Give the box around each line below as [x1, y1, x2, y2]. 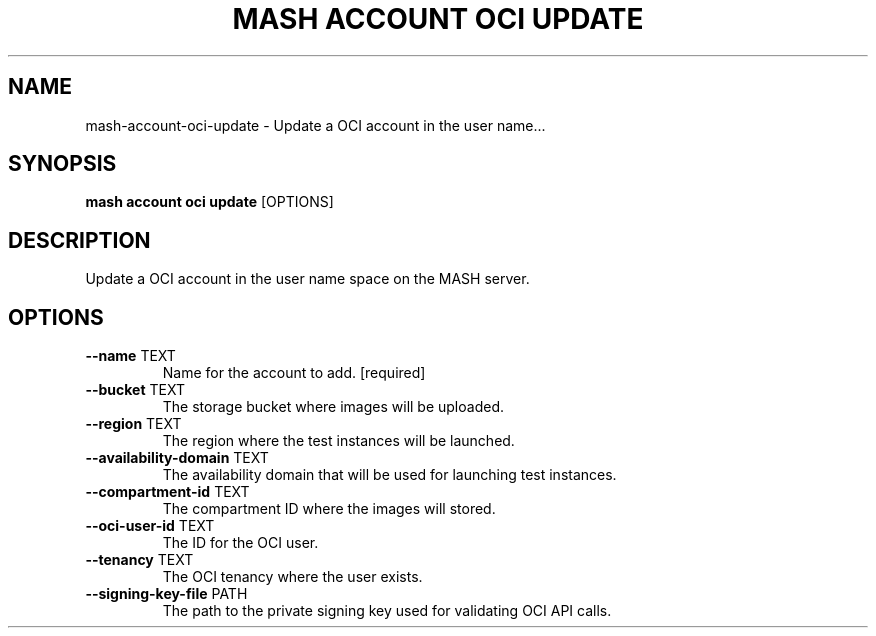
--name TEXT [85, 347, 176, 365]
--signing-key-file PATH [85, 585, 248, 603]
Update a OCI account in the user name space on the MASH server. [85, 270, 530, 288]
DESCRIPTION [8, 227, 151, 253]
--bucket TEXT [85, 381, 185, 399]
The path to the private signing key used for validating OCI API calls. [162, 602, 612, 620]
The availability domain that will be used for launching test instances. [162, 466, 617, 484]
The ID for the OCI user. [162, 534, 319, 552]
